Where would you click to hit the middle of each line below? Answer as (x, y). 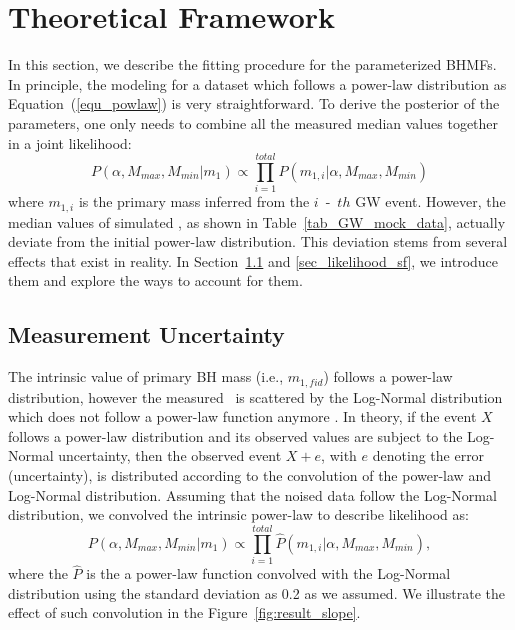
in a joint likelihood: (70, 142)
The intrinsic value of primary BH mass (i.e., (146, 376)
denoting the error (428, 455)
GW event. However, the (430, 201)
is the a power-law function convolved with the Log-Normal (268, 573)
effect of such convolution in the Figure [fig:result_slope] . (184, 612)
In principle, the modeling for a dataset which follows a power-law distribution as (257, 83)
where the (38, 573)
